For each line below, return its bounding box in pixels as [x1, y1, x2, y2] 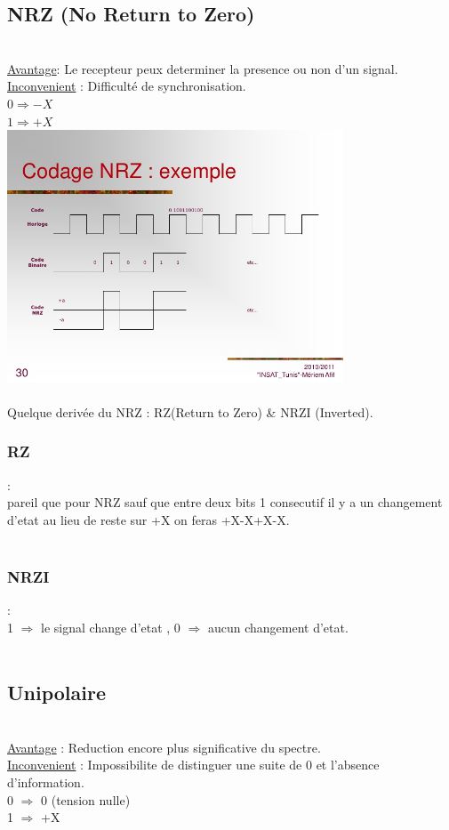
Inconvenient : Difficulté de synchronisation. [7, 77, 246, 95]
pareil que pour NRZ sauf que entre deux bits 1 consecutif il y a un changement [7, 493, 443, 512]
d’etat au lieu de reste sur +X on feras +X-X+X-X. [7, 510, 290, 528]
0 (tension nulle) [41, 790, 131, 809]
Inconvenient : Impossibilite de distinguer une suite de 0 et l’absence [7, 755, 380, 774]
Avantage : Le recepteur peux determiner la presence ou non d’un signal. [7, 59, 398, 77]
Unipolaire [7, 679, 107, 706]
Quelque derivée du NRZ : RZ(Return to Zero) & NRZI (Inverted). [7, 402, 373, 421]
